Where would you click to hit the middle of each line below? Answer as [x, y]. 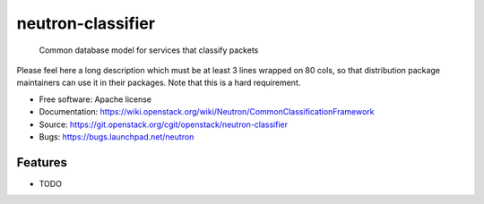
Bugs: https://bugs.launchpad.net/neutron [117, 136]
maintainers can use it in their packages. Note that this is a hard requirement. [159, 83]
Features [42, 162]
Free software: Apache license [95, 99]
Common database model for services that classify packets [149, 50]
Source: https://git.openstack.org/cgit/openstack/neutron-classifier [164, 124]
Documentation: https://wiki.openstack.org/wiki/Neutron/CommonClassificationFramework [207, 112]
